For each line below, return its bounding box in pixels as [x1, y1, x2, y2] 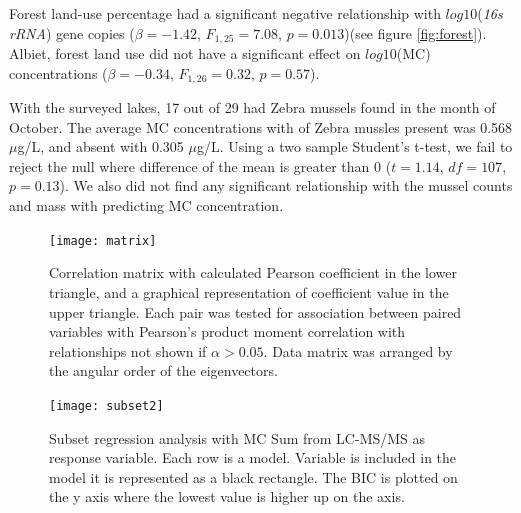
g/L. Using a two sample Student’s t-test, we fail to [196, 136, 513, 157]
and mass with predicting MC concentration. [9, 195, 284, 216]
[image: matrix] [49, 233, 157, 248]
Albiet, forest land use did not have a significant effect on [9, 43, 361, 64]
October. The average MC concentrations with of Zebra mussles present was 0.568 [9, 116, 513, 137]
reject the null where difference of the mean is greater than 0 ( [9, 155, 392, 176]
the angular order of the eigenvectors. [49, 360, 278, 381]
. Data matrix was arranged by [263, 340, 453, 361]
